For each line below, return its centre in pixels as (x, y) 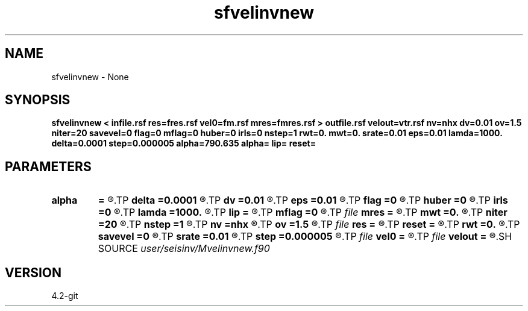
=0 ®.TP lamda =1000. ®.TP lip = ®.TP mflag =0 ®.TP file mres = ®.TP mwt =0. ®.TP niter (303, 212)
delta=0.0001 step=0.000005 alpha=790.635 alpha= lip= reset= (184, 143)
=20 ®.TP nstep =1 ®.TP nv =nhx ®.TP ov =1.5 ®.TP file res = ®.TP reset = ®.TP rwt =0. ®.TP (309, 225)
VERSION (33, 272)
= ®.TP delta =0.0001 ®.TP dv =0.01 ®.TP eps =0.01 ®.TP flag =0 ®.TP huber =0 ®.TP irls (303, 200)
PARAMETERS (48, 166)
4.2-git (65, 296)
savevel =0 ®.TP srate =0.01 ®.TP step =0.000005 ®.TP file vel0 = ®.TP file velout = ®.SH (305, 237)
